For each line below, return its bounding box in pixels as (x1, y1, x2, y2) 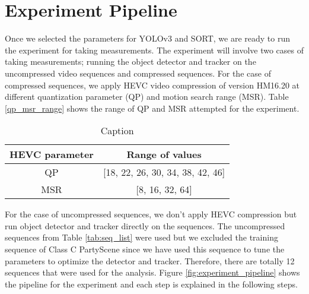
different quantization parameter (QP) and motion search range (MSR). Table (5, 90, 289, 103)
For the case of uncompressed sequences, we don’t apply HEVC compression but (5, 208, 297, 220)
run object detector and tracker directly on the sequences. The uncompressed (5, 219, 285, 232)
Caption (100, 124, 134, 138)
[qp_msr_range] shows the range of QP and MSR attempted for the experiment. (5, 102, 300, 114)
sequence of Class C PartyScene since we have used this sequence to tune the (5, 243, 285, 255)
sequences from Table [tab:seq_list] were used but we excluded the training (5, 231, 278, 244)
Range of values (126, 147, 202, 162)
